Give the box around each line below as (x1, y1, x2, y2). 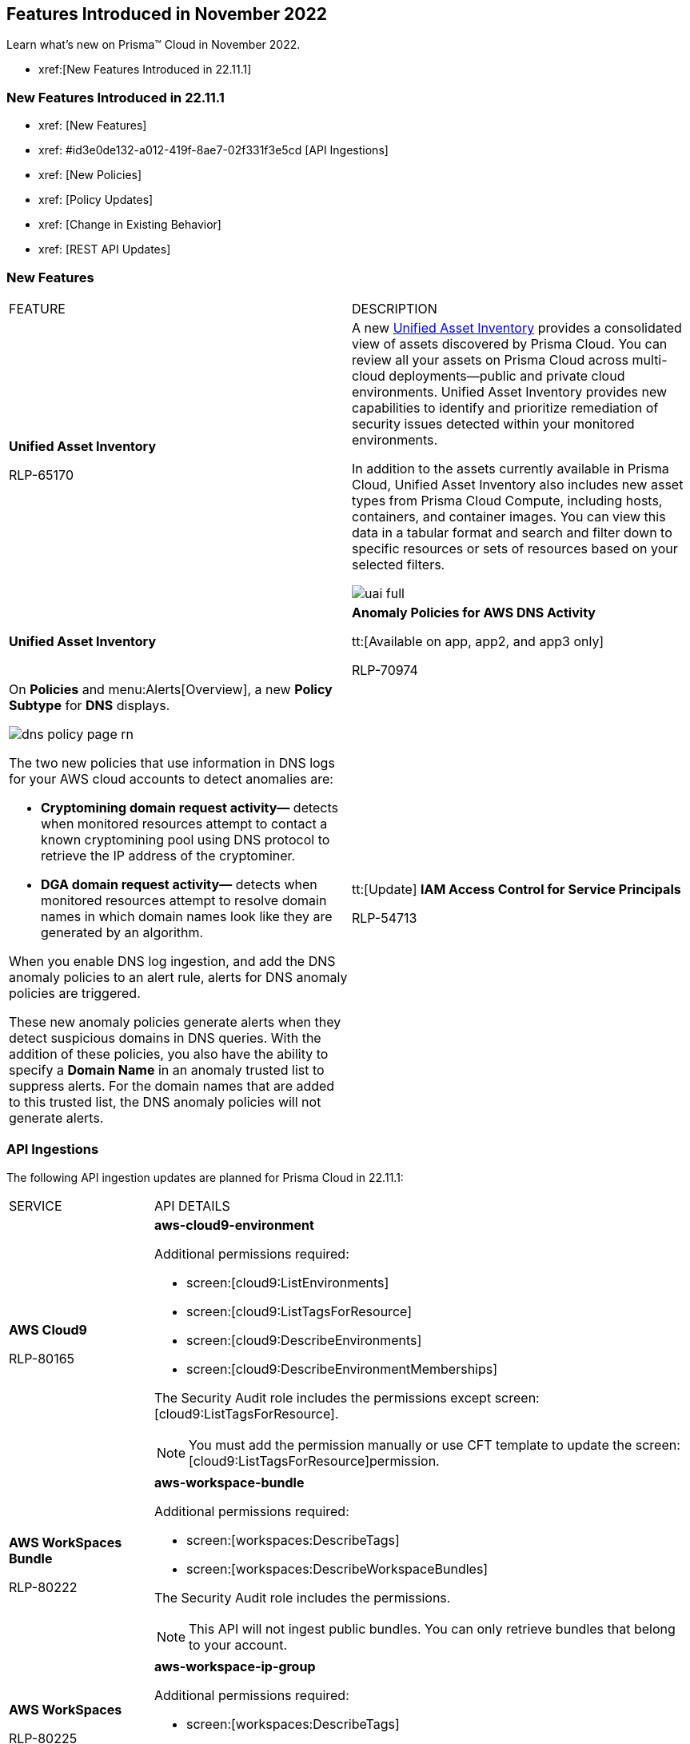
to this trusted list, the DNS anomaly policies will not (9, 1093, 321, 1110)
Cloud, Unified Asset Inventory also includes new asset (352, 476, 684, 493)
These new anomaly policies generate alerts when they (9, 1013, 341, 1030)
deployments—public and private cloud (389, 367, 625, 384)
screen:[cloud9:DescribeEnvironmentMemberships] (185, 1360, 498, 1377)
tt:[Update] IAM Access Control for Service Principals (352, 880, 681, 897)
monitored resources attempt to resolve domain (41, 892, 327, 908)
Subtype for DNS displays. (9, 696, 170, 713)
